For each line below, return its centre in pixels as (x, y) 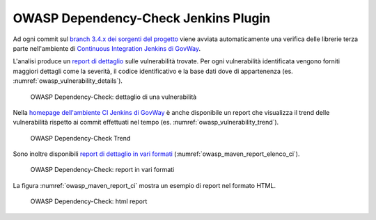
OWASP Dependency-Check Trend (80, 138)
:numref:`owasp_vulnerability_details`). (68, 81)
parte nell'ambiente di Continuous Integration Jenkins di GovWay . (107, 48)
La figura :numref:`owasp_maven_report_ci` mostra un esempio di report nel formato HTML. (144, 185)
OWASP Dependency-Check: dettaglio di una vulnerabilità (113, 97)
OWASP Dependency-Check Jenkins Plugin (142, 18)
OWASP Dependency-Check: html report (89, 201)
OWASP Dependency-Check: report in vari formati (102, 170)
